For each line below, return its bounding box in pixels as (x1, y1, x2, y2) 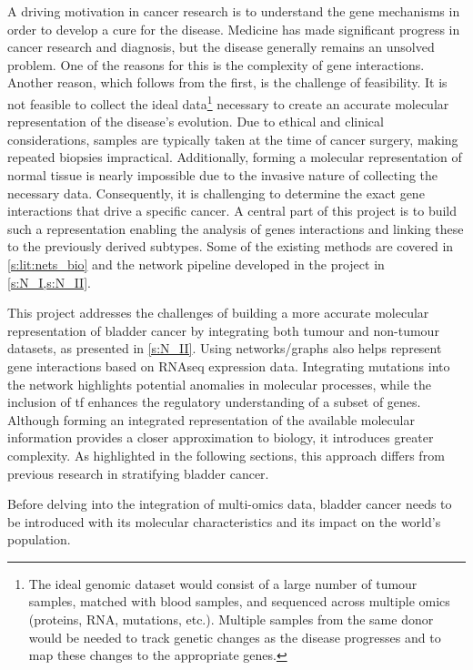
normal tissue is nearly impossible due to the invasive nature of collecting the (7, 166, 438, 184)
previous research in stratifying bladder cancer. (7, 463, 269, 482)
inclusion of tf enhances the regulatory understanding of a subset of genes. (7, 392, 421, 411)
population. (7, 530, 71, 549)
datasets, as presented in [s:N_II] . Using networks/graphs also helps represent (7, 339, 442, 358)
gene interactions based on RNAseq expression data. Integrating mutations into (7, 356, 450, 375)
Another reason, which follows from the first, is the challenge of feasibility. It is (7, 73, 448, 92)
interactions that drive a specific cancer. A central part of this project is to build (7, 201, 458, 220)
